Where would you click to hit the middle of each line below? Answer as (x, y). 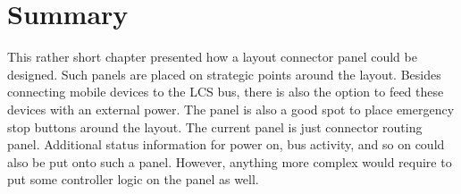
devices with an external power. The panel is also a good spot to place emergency (231, 109)
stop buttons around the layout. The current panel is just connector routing (215, 127)
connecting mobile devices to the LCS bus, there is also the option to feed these (226, 92)
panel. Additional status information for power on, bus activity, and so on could (226, 144)
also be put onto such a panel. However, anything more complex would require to (230, 161)
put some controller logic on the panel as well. (133, 179)
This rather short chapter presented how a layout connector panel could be (212, 57)
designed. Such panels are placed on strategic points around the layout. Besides (224, 74)
